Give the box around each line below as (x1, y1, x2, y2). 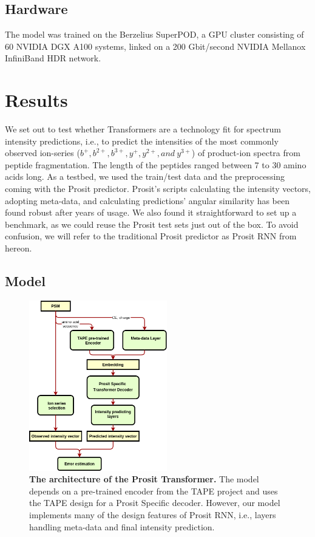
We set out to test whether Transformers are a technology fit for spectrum (5, 123, 281, 135)
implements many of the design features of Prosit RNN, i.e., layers (29, 508, 276, 521)
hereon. (5, 242, 32, 255)
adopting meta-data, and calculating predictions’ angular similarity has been (5, 194, 290, 207)
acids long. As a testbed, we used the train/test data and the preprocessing (5, 170, 285, 183)
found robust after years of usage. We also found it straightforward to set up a (5, 206, 297, 219)
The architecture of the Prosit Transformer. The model (29, 473, 259, 485)
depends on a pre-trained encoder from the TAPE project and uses (29, 484, 278, 497)
